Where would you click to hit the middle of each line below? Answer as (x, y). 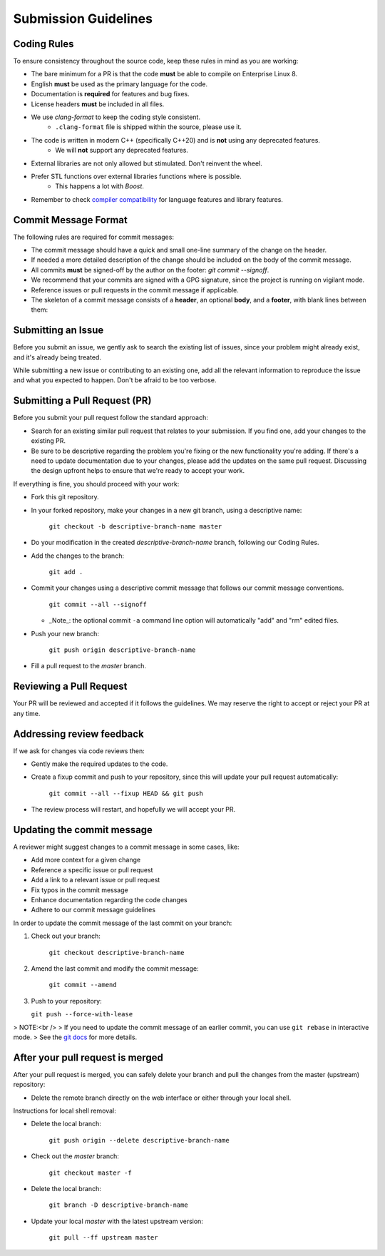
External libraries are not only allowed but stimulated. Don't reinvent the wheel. (147, 163)
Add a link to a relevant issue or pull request (96, 880)
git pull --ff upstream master (103, 1238)
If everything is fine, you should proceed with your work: (96, 484)
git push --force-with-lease (82, 1014)
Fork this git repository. (65, 497)
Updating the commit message (83, 830)
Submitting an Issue (58, 331)
